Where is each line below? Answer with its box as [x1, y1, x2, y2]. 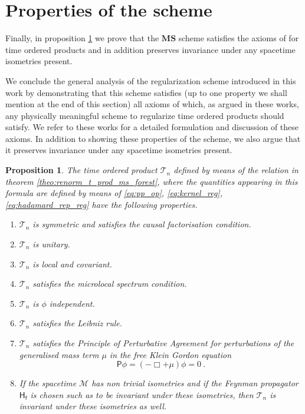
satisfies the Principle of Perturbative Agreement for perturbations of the [32, 337, 294, 349]
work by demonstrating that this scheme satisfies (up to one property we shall [5, 86, 287, 98]
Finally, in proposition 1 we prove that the [5, 32, 159, 44]
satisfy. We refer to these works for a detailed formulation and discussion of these [5, 121, 299, 133]
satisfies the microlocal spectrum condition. [32, 277, 187, 290]
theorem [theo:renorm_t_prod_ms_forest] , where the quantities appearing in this [5, 175, 298, 187]
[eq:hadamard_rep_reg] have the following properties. [5, 198, 198, 210]
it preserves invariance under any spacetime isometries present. [5, 144, 232, 156]
